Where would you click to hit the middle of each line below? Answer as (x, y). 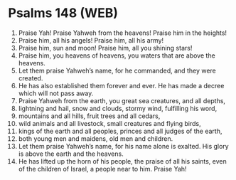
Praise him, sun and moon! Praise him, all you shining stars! (105, 48)
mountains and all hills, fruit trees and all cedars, (89, 116)
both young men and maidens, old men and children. (96, 138)
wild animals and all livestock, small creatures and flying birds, (109, 123)
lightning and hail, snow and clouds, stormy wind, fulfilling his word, (118, 108)
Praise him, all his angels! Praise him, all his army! (91, 40)
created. (31, 78)
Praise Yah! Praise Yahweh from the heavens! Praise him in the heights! (122, 33)
